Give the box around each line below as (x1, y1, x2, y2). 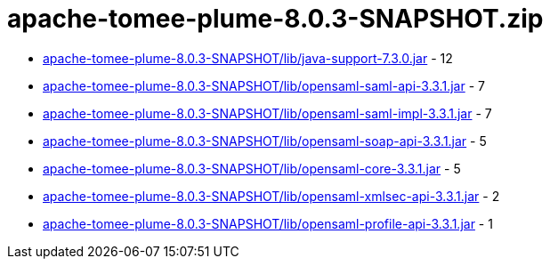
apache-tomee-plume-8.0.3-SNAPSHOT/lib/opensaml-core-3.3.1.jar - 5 (43, 160, 461, 176)
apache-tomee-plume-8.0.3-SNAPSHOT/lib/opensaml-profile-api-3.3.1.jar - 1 (43, 215, 493, 231)
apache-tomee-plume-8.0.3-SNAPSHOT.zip (7, 4, 544, 34)
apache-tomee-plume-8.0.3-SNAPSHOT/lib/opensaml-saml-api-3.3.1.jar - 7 (43, 77, 485, 93)
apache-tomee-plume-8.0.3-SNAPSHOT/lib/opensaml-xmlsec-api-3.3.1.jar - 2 (43, 188, 500, 204)
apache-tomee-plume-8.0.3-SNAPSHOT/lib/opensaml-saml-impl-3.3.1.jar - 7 (43, 105, 492, 121)
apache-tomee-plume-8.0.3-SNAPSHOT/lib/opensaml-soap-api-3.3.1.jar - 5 (43, 133, 487, 149)
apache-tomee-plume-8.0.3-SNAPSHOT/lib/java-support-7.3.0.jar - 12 (43, 50, 453, 66)
